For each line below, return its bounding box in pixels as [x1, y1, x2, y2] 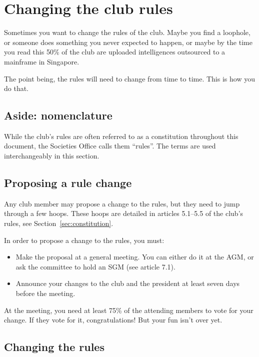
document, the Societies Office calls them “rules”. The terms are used [4, 140, 216, 151]
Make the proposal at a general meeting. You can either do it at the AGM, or [15, 251, 254, 262]
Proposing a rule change [4, 175, 132, 190]
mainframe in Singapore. [4, 56, 79, 66]
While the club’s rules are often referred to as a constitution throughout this [4, 130, 238, 141]
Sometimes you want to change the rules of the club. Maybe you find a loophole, [4, 27, 250, 37]
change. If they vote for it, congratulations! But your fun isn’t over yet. [4, 314, 222, 325]
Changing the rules [4, 339, 104, 354]
